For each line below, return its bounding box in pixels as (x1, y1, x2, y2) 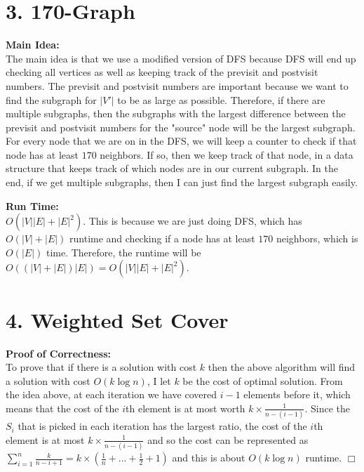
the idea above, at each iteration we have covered (6, 387, 217, 402)
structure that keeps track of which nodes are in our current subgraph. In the (6, 161, 338, 176)
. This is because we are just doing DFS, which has (83, 214, 302, 228)
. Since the (304, 400, 351, 415)
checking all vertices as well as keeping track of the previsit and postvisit (6, 65, 318, 79)
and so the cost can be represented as (147, 432, 309, 447)
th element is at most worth (126, 400, 245, 415)
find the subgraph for (6, 92, 97, 107)
